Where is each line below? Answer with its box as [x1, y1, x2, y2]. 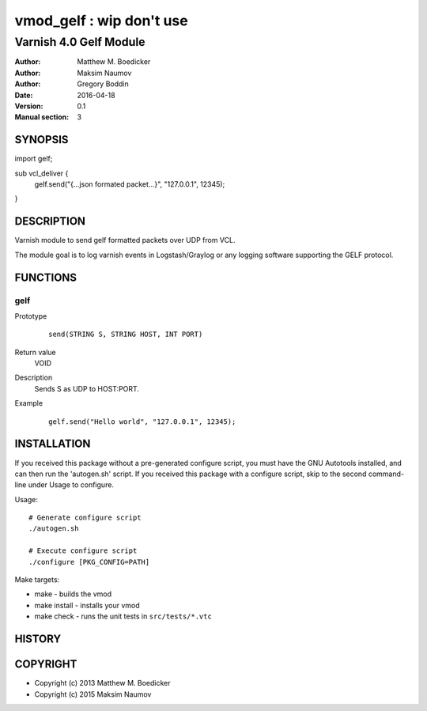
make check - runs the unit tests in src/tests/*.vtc [34, 611, 213, 621]
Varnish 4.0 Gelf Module [14, 35, 145, 49]
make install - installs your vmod [34, 600, 140, 610]
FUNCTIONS [14, 270, 77, 284]
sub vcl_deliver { [14, 168, 69, 178]
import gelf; [14, 154, 53, 164]
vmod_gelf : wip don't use [14, 12, 189, 29]
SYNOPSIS [14, 133, 69, 146]
